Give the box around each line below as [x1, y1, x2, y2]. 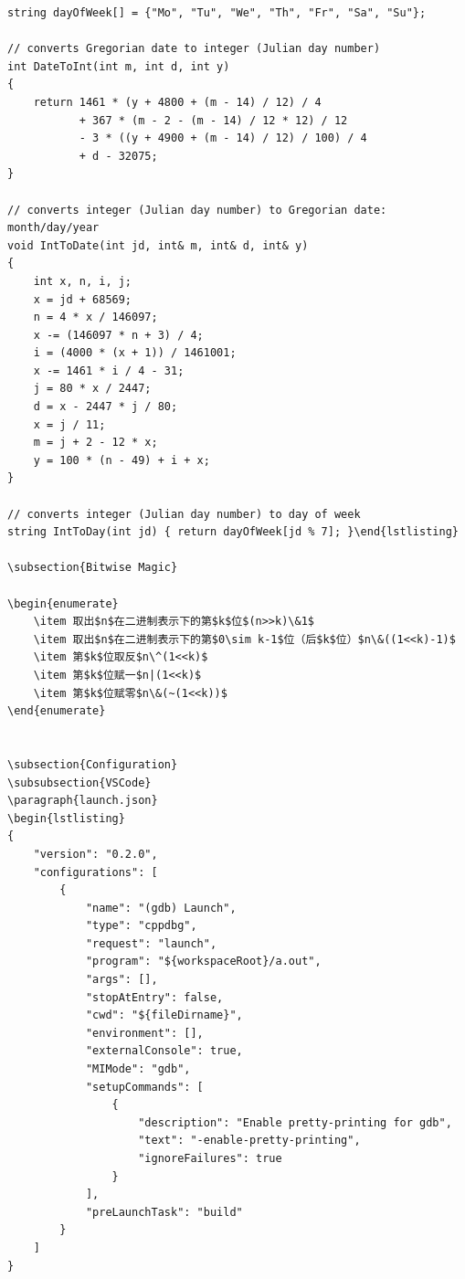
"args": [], [85, 973, 158, 987]
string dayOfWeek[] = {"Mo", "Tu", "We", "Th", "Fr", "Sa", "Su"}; [7, 6, 427, 19]
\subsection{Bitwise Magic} [7, 561, 178, 575]
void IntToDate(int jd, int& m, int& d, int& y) [7, 238, 309, 252]
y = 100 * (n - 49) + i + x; [33, 453, 210, 467]
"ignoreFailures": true [138, 1152, 282, 1165]
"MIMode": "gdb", [85, 1062, 191, 1076]
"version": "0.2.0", [33, 847, 158, 861]
